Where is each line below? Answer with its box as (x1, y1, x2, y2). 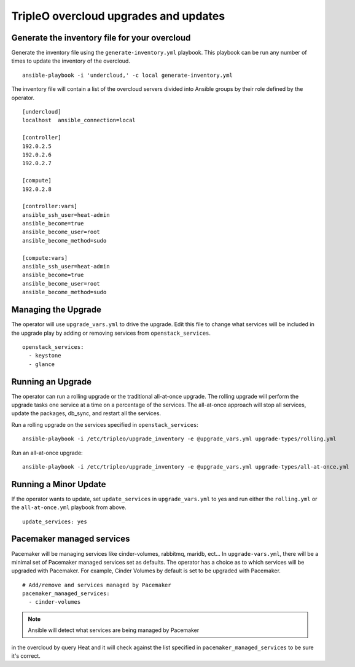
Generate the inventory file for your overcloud (11, 33, 191, 43)
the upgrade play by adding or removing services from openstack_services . (11, 329, 211, 337)
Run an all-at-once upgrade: (11, 449, 83, 456)
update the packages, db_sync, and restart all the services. (11, 410, 162, 417)
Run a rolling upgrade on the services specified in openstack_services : (11, 421, 199, 428)
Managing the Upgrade (11, 305, 101, 315)
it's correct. (11, 652, 41, 660)
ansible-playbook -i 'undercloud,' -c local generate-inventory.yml (22, 71, 233, 79)
